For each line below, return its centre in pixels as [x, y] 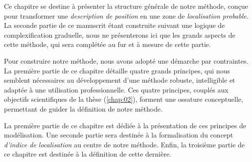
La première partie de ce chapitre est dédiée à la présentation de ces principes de [125, 125]
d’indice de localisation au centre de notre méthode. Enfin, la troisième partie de [125, 144]
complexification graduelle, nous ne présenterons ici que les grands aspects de [120, 35]
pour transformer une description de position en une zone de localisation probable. [126, 15]
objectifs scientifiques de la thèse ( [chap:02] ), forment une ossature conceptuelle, [124, 99]
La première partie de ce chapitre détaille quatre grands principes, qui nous [117, 70]
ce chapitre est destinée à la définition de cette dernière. [88, 154]
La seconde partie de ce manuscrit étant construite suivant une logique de [115, 25]
